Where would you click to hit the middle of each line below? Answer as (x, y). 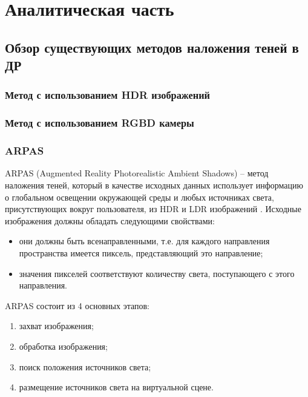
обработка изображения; (63, 346)
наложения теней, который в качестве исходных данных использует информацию (154, 185)
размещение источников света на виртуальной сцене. (116, 387)
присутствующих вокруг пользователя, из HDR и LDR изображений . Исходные (153, 209)
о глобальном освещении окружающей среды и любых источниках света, (139, 197)
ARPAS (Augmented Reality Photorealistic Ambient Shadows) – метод (137, 173)
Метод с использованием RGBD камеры (100, 123)
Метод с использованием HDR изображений (108, 95)
